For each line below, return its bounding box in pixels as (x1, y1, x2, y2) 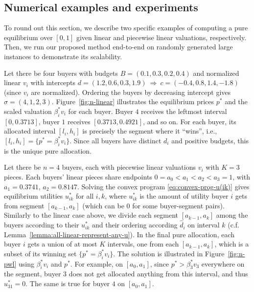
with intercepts (30, 77, 76, 88)
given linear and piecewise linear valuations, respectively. (76, 32, 247, 42)
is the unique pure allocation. (4, 145, 92, 156)
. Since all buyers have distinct (69, 135, 162, 145)
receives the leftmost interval (141, 106, 227, 116)
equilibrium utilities (4, 191, 63, 201)
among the (216, 210, 248, 220)
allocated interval (4, 126, 56, 136)
